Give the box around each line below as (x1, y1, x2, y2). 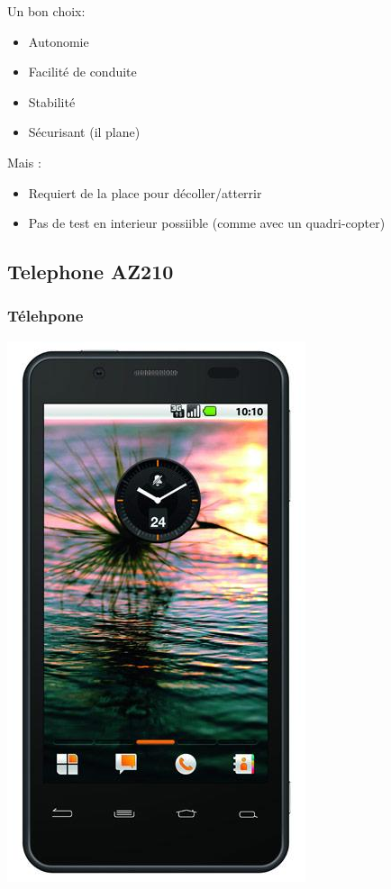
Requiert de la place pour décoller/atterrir (28, 183, 262, 202)
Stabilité (28, 92, 76, 111)
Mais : (7, 152, 41, 171)
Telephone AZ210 (7, 258, 174, 286)
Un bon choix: (7, 2, 86, 20)
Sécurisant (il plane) (28, 122, 141, 141)
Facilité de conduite (28, 62, 137, 81)
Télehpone (7, 304, 84, 327)
